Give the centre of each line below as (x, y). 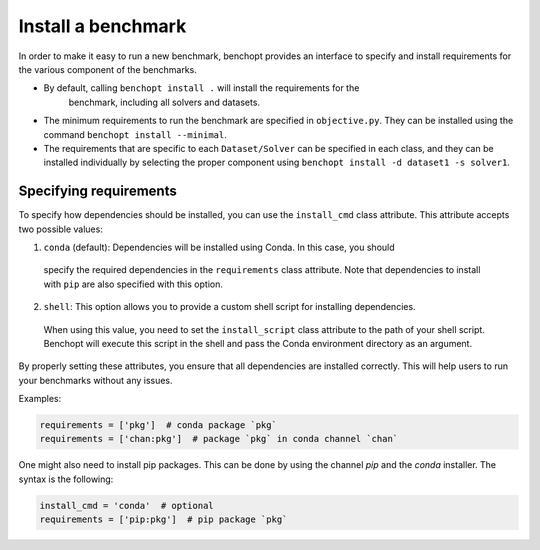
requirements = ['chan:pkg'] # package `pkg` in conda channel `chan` (219, 439)
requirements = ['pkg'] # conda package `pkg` (158, 425)
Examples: (40, 399)
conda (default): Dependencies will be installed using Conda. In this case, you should (219, 247)
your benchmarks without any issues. (96, 380)
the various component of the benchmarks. (107, 69)
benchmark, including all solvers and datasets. (164, 102)
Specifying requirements (97, 191)
